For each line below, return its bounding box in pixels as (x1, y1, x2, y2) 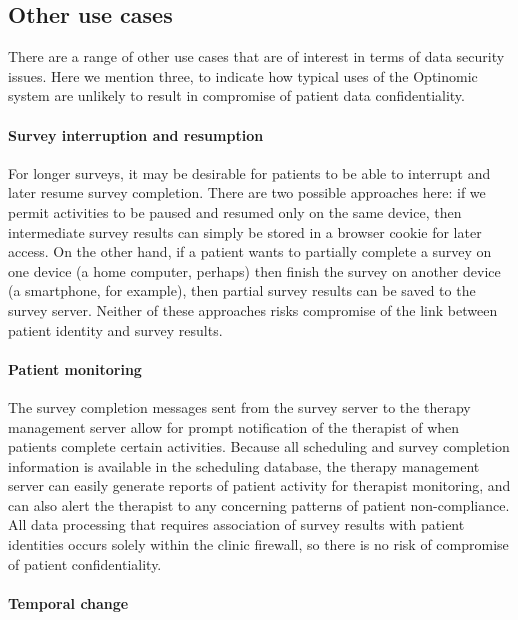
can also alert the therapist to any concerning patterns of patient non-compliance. (8, 494, 510, 515)
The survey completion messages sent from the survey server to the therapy (8, 396, 471, 417)
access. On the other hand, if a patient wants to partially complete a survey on (8, 241, 492, 262)
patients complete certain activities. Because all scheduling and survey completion (8, 436, 510, 457)
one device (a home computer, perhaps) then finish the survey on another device (8, 260, 501, 281)
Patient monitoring (8, 358, 142, 379)
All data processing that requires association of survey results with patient (8, 514, 465, 535)
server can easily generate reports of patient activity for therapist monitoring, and (8, 475, 511, 496)
